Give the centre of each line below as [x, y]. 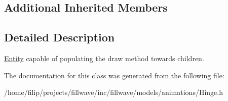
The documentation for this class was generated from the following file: [114, 75]
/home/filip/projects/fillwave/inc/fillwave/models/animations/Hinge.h [113, 92]
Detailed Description [60, 37]
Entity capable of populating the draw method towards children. [104, 58]
